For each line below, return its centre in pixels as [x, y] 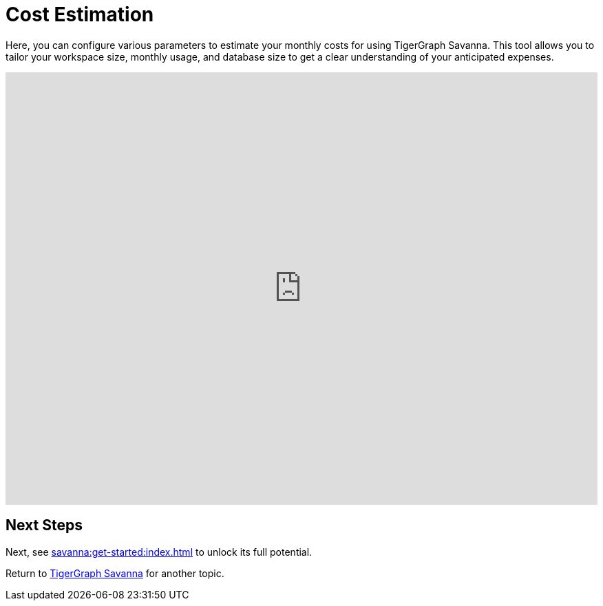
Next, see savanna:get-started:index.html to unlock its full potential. [159, 552]
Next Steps [44, 525]
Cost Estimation [80, 14]
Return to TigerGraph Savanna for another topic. [115, 573]
